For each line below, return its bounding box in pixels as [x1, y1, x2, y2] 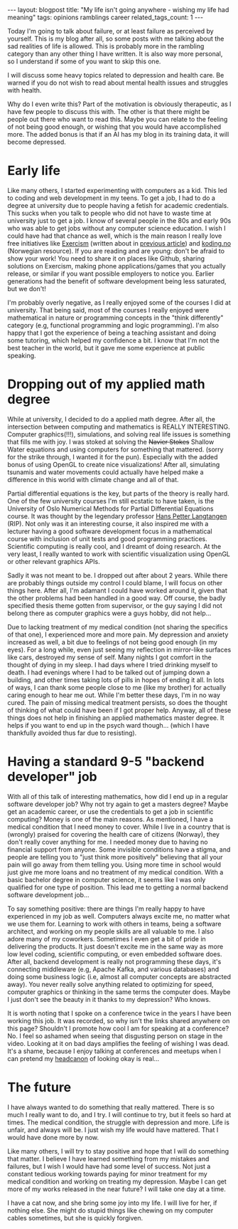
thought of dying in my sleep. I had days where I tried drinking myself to [7, 660, 218, 669]
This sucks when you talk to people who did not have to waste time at [7, 209, 212, 217]
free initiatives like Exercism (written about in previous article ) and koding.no [7, 239, 232, 247]
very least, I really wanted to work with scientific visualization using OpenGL [7, 550, 231, 558]
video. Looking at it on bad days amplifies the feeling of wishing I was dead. [7, 1039, 229, 1047]
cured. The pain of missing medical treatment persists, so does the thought [7, 698, 228, 706]
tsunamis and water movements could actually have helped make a [7, 468, 204, 476]
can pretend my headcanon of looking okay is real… [7, 1054, 160, 1062]
